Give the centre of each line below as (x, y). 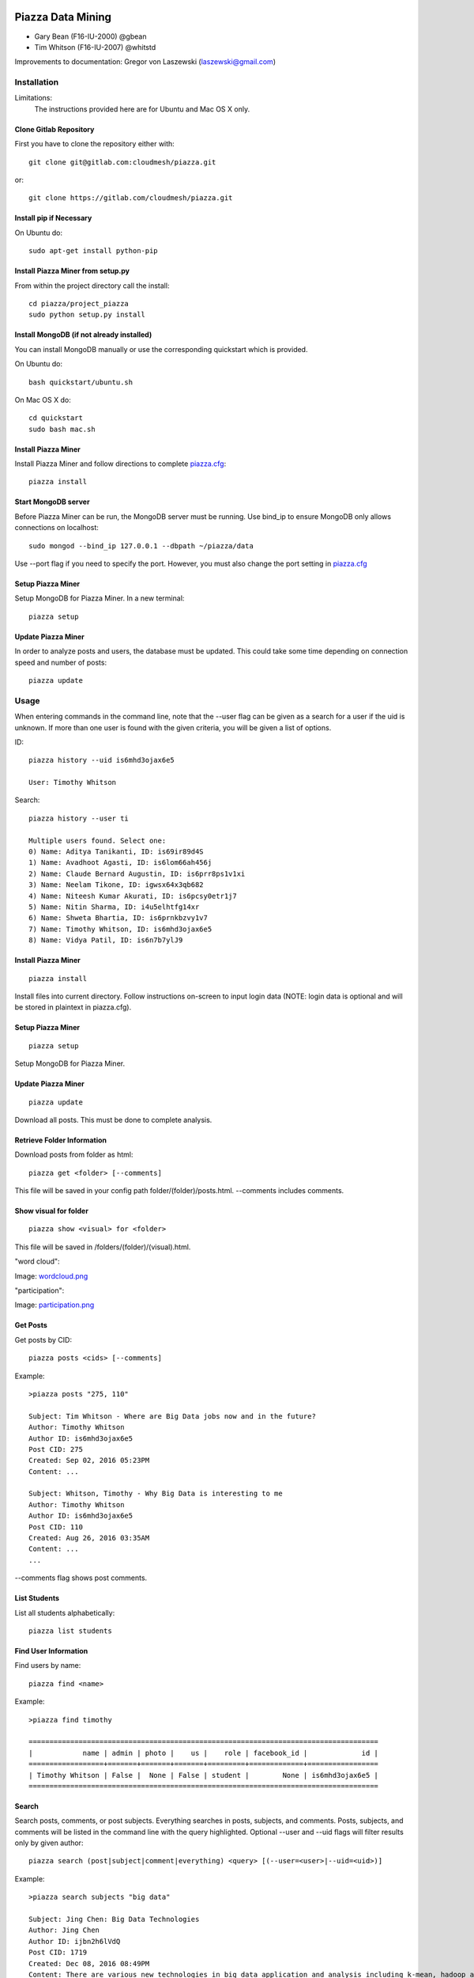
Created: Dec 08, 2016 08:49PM (89, 1963)
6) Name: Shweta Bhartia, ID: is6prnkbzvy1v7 (118, 918)
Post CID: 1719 (58, 1953)
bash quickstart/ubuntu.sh (81, 382)
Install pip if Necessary (53, 218)
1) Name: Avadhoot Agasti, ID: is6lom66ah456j (120, 863)
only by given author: (49, 1843)
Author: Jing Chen (64, 1930)
